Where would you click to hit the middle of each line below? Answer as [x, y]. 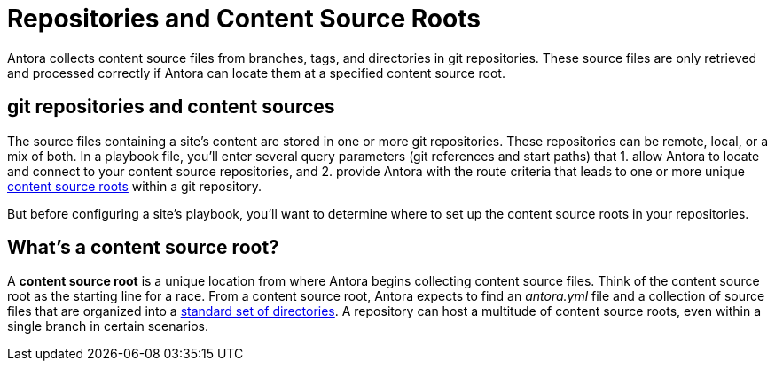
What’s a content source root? [143, 248]
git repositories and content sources [171, 107]
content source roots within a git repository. [135, 186]
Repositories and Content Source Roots [244, 19]
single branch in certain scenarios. [108, 326]
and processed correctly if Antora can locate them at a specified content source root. [256, 73]
